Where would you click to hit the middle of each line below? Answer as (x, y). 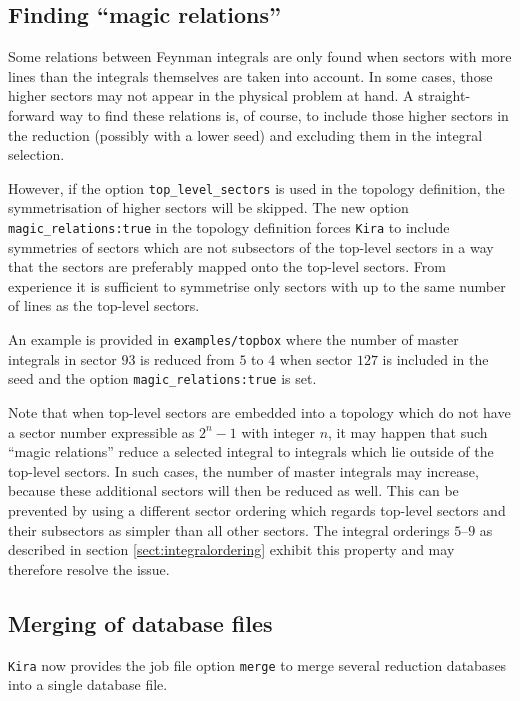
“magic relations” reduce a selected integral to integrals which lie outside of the (251, 451)
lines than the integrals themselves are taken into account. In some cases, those (250, 75)
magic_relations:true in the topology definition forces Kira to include (229, 227)
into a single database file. (88, 684)
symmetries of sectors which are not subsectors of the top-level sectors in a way (251, 246)
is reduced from (187, 358)
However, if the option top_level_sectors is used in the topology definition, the (256, 187)
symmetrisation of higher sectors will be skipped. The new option (208, 207)
